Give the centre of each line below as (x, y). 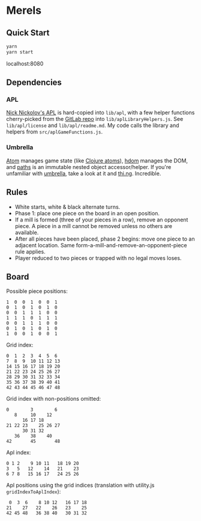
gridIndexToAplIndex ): (34, 492)
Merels (24, 11)
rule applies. (30, 251)
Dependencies (34, 83)
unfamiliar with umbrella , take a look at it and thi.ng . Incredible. (84, 173)
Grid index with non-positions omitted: (53, 399)
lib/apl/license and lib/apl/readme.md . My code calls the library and (93, 125)
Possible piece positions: (37, 291)
